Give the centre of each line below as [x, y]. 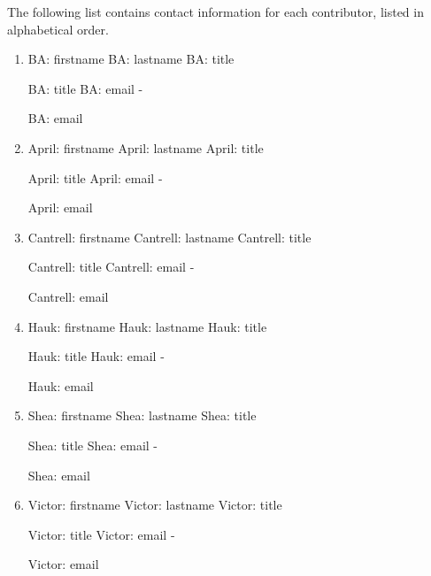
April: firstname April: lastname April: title [146, 147]
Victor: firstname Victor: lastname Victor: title [155, 505]
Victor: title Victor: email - [101, 534]
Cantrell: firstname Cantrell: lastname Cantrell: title [169, 237]
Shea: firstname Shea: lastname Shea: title [142, 415]
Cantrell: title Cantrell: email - [111, 267]
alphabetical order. [58, 29]
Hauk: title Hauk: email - [96, 356]
